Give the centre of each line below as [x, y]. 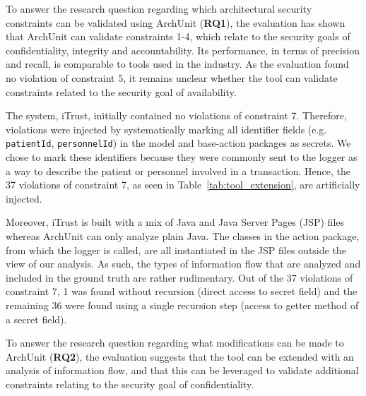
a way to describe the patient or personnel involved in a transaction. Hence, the [178, 170]
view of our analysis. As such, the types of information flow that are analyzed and [183, 264]
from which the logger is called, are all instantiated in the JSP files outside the [176, 250]
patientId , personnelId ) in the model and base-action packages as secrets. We [178, 143]
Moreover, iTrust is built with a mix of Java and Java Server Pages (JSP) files [175, 222]
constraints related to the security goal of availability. [121, 91]
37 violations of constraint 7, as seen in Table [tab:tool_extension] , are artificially [183, 185]
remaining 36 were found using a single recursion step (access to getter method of [182, 305]
